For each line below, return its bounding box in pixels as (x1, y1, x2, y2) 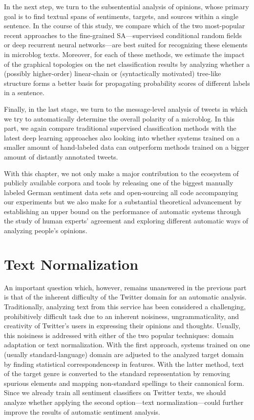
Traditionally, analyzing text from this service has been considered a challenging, (4, 301, 246, 311)
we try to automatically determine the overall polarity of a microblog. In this (4, 113, 234, 123)
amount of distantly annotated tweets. (4, 151, 118, 161)
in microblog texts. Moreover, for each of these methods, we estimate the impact (4, 49, 245, 59)
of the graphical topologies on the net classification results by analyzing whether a (4, 59, 250, 69)
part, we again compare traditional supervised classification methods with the (4, 123, 236, 133)
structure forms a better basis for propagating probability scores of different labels (4, 78, 250, 88)
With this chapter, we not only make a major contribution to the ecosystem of (4, 168, 239, 178)
